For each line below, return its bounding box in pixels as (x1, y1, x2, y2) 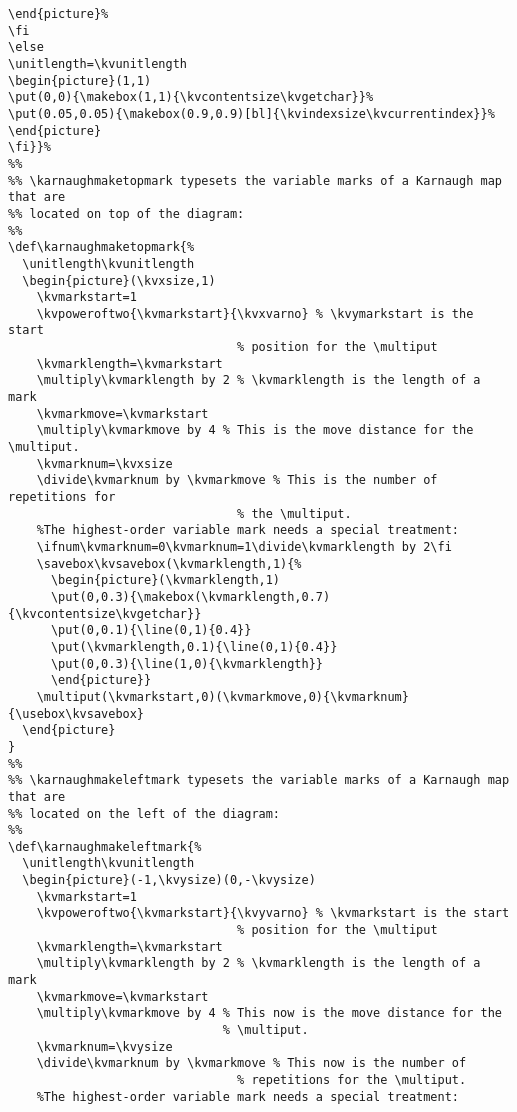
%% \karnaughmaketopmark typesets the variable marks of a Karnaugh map (8, 173, 502, 188)
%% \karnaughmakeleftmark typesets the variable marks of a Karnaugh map (8, 773, 510, 788)
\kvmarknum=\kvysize (36, 1039, 173, 1054)
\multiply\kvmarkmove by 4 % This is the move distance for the (36, 423, 474, 438)
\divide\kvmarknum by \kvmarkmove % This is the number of (36, 473, 438, 488)
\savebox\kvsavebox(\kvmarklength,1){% (36, 556, 302, 571)
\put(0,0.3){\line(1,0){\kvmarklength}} (50, 656, 323, 671)
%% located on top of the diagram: (8, 206, 245, 221)
